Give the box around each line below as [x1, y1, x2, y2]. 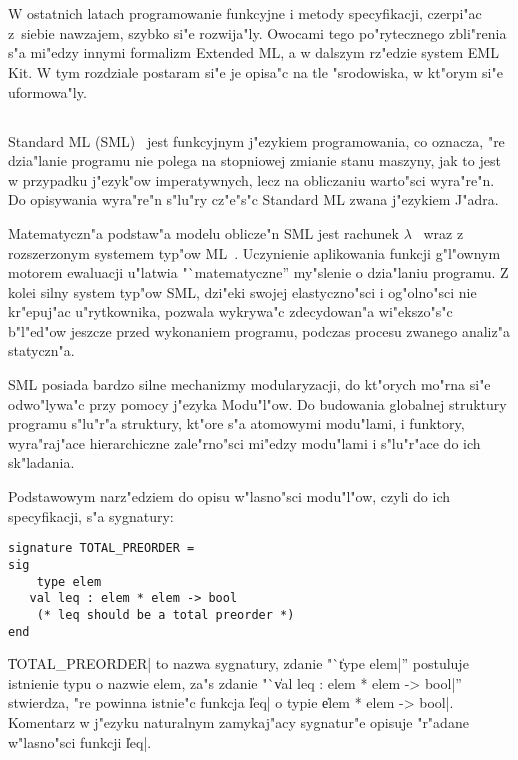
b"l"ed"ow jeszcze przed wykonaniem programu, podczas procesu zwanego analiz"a [8, 320, 510, 341]
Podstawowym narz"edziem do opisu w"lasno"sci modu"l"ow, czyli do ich [8, 486, 451, 507]
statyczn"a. [8, 340, 75, 361]
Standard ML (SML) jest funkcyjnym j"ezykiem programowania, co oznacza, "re [8, 130, 505, 151]
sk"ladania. [8, 452, 75, 473]
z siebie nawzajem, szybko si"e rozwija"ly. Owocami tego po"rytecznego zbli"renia [8, 22, 507, 43]
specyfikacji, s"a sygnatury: [8, 505, 174, 526]
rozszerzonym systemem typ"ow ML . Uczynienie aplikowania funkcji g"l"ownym [8, 242, 501, 263]
